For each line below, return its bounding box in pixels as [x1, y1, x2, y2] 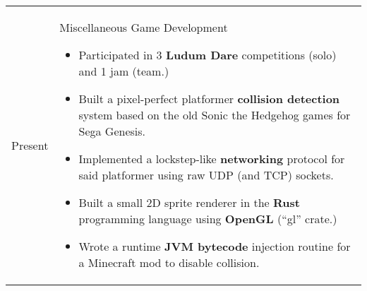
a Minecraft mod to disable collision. [78, 254, 260, 271]
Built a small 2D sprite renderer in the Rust [78, 194, 300, 210]
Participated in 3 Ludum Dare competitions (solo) [78, 47, 337, 63]
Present [11, 136, 49, 153]
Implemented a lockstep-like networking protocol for [78, 150, 345, 167]
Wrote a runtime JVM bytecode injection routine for [78, 238, 351, 254]
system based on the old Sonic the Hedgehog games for [78, 107, 351, 123]
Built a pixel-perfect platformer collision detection [78, 90, 340, 107]
